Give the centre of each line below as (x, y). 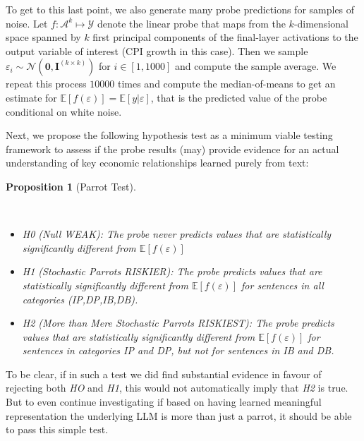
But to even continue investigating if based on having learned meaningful (164, 402)
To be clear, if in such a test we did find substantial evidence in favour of (164, 374)
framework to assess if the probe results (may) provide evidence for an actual (172, 149)
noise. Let (27, 23)
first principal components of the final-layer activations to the (225, 37)
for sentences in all (283, 285)
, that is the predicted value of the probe (239, 97)
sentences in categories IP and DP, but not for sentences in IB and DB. (178, 350)
